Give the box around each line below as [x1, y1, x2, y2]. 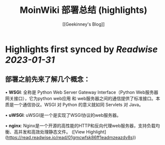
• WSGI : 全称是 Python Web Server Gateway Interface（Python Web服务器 [5, 89, 159, 95]
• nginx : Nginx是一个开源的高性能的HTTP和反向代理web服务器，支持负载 [5, 122, 156, 129]
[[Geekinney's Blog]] [62, 21, 105, 27]
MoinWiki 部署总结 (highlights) [19, 4, 148, 16]
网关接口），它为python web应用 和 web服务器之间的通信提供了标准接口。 [5, 95, 156, 101]
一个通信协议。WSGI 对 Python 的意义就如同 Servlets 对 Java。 [13, 101, 144, 107]
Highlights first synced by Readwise [5, 44, 158, 55]
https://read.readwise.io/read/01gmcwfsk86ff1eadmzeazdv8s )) [6, 134, 136, 140]
